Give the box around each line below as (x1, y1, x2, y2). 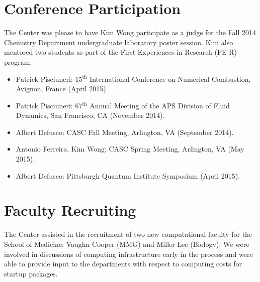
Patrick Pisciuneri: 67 (16, 100, 82, 110)
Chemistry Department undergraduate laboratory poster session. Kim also (4, 37, 233, 47)
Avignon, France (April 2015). (16, 83, 108, 94)
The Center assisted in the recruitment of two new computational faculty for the (4, 229, 252, 239)
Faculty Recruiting (4, 200, 136, 220)
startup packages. (4, 268, 58, 278)
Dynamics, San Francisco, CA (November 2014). (16, 110, 165, 120)
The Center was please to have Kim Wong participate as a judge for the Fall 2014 (4, 27, 256, 38)
